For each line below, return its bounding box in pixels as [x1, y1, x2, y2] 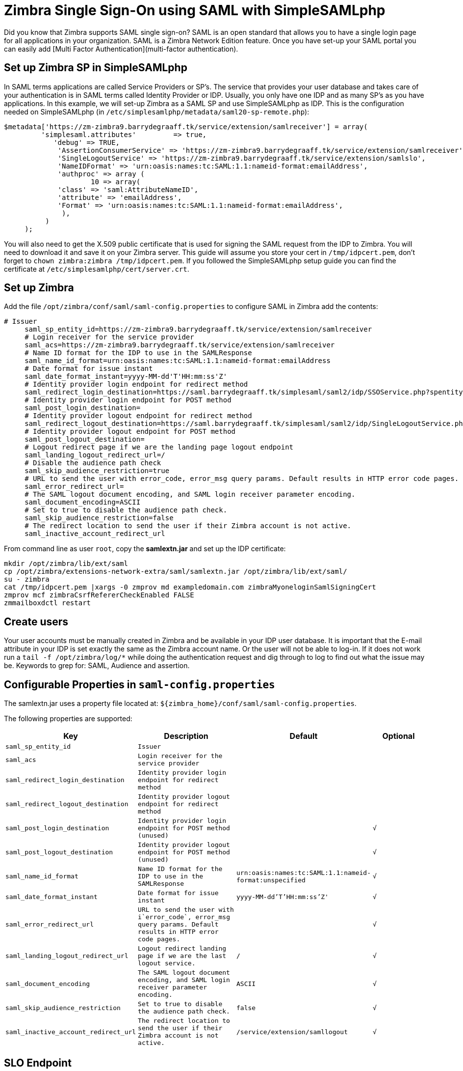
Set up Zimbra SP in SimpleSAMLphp [4, 61, 187, 74]
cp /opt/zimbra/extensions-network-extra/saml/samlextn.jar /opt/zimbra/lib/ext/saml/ [4, 567, 347, 576]
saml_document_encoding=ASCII [25, 498, 141, 507]
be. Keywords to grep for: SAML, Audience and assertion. [4, 661, 190, 670]
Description [164, 731, 208, 741]
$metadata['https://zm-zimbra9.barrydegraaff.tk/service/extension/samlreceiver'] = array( [4, 122, 368, 131]
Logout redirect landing [138, 945, 227, 953]
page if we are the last [138, 952, 227, 960]
